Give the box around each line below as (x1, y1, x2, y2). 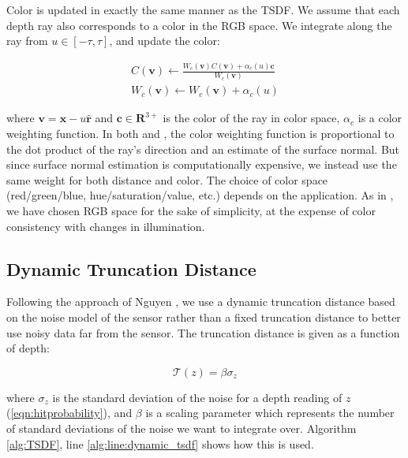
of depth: (6, 340, 50, 356)
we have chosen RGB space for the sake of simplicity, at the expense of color (6, 203, 376, 219)
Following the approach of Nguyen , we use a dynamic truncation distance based (6, 293, 395, 310)
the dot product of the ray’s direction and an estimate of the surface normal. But (6, 140, 400, 157)
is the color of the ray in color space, (163, 110, 340, 126)
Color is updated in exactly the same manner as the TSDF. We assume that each (6, 2, 400, 17)
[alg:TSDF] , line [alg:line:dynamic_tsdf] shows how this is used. (6, 435, 314, 452)
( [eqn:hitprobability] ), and (6, 404, 133, 421)
